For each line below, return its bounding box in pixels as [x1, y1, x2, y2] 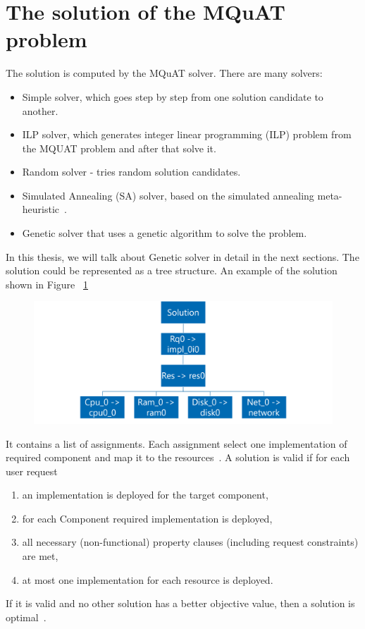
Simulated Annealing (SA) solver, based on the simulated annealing [22, 188, 314, 202]
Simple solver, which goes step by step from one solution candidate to [22, 89, 323, 104]
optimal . [6, 609, 47, 624]
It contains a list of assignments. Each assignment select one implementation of [6, 436, 347, 451]
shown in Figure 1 [6, 276, 88, 291]
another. [22, 103, 58, 118]
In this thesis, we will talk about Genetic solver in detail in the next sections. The [6, 249, 359, 264]
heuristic [22, 202, 60, 216]
